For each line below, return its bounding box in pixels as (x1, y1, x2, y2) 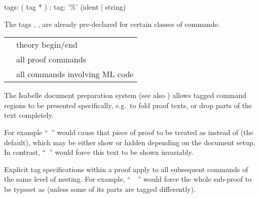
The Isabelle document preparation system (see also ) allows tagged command (4, 90, 247, 101)
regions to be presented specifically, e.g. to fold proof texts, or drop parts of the (4, 100, 252, 110)
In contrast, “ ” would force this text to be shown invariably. (4, 147, 194, 157)
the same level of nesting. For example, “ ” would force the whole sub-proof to (4, 174, 252, 184)
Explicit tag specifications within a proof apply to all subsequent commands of (4, 163, 248, 174)
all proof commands (16, 53, 86, 65)
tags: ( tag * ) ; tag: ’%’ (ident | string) (4, 2, 126, 12)
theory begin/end (16, 39, 78, 51)
